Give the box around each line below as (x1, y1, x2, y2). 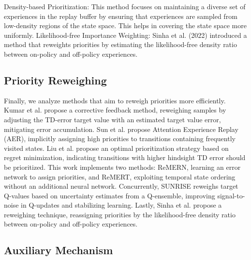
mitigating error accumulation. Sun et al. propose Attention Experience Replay (4, 124, 238, 134)
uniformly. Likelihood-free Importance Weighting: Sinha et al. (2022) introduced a (4, 30, 247, 40)
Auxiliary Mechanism (4, 243, 113, 258)
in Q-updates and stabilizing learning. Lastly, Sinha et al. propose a (21, 200, 222, 210)
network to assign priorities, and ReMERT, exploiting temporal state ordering (4, 171, 236, 181)
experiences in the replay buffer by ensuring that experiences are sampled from (4, 11, 237, 21)
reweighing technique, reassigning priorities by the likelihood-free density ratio (4, 209, 236, 219)
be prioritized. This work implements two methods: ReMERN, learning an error (4, 162, 241, 172)
